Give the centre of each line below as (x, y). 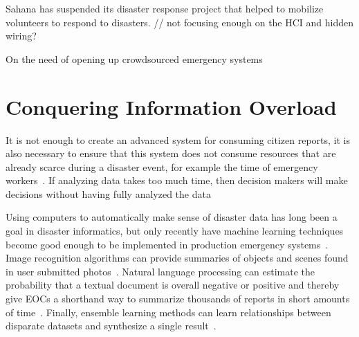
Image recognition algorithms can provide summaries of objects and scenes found (177, 258)
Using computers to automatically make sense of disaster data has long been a (172, 217)
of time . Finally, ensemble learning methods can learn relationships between (168, 312)
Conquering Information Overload (171, 106)
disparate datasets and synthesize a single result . (111, 326)
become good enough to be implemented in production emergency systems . (167, 244)
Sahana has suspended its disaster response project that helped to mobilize (165, 8)
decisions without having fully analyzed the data (108, 193)
